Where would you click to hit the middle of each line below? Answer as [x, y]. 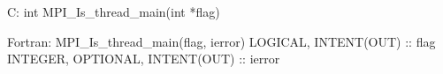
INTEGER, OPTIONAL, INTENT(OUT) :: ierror [144, 59]
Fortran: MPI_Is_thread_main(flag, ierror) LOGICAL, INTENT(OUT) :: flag [221, 41]
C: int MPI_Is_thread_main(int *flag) [114, 11]
